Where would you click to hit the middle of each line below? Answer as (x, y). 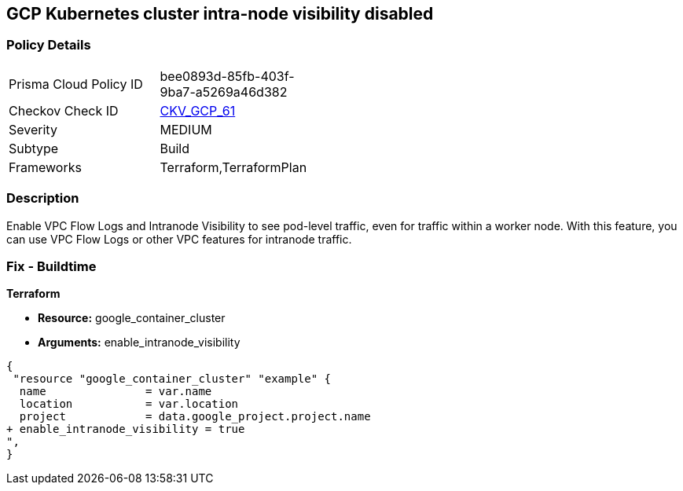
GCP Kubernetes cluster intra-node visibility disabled (220, 14)
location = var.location (129, 404)
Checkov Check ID (64, 110)
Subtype (34, 148)
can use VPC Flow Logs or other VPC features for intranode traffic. (179, 239)
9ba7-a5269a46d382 (224, 92)
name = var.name (116, 392)
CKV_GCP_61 (198, 110)
